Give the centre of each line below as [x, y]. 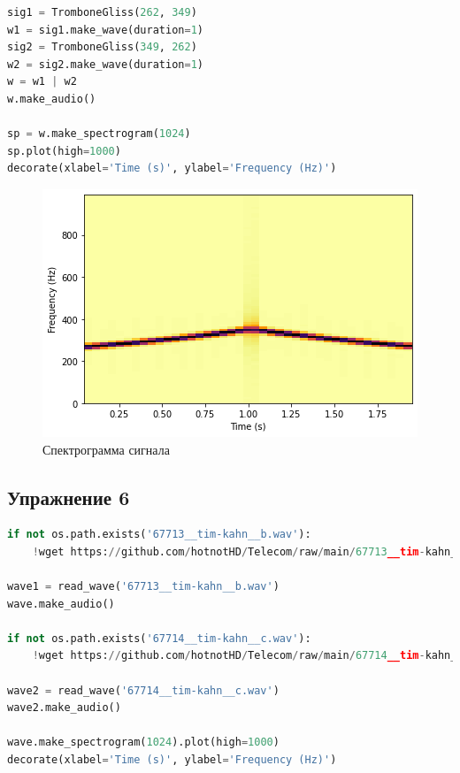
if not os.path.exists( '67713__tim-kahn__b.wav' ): [159, 535]
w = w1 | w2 [42, 82]
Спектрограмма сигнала [106, 449]
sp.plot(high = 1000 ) [64, 151]
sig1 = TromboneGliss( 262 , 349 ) [102, 12]
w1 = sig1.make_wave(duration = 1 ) [105, 30]
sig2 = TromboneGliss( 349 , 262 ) [102, 47]
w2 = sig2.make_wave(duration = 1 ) [105, 64]
